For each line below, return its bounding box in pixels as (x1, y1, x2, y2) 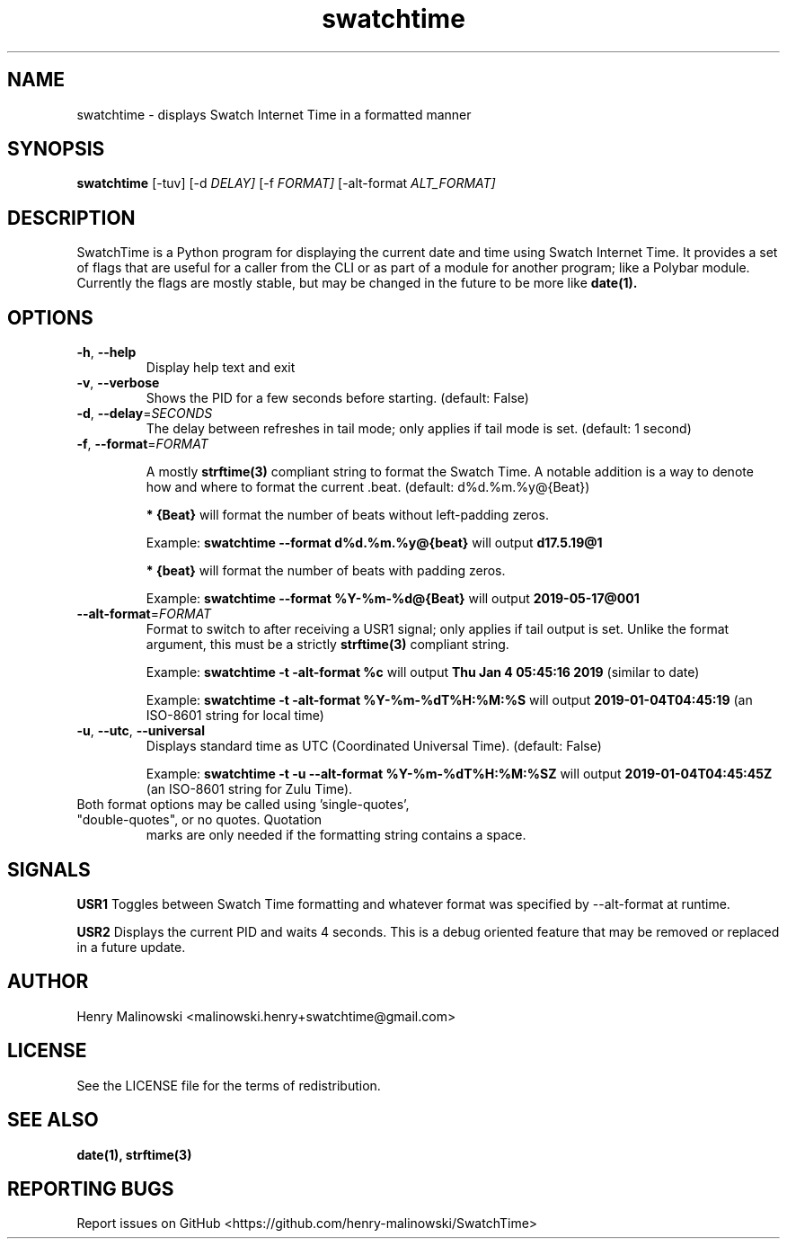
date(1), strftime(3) (76, 1146, 192, 1162)
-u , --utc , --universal (76, 723, 205, 739)
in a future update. (76, 939, 186, 955)
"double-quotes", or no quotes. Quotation (76, 812, 323, 828)
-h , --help (76, 344, 137, 360)
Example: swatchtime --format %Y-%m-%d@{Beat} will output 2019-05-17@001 (146, 591, 640, 607)
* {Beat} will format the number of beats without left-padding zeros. (146, 507, 549, 523)
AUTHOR (7, 970, 89, 993)
